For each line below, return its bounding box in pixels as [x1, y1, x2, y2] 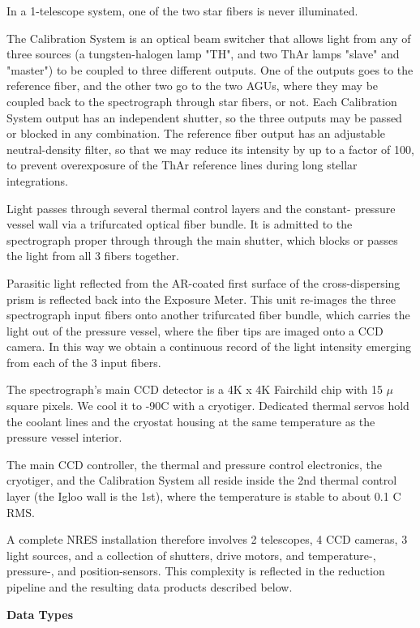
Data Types [6, 605, 73, 622]
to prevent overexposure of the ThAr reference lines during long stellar [6, 156, 358, 173]
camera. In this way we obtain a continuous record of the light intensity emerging [6, 338, 411, 355]
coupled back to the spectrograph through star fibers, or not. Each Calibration [6, 92, 397, 109]
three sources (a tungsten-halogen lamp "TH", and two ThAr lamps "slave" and [6, 45, 400, 62]
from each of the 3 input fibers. [6, 353, 161, 370]
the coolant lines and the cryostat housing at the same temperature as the [6, 412, 375, 429]
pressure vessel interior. [6, 429, 122, 446]
